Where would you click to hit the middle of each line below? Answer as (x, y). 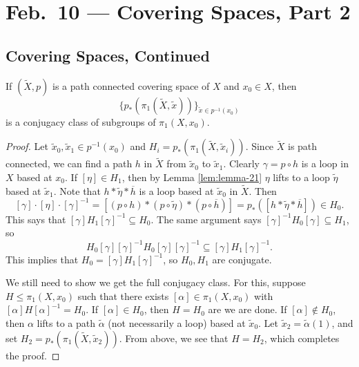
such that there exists (123, 295)
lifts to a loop (301, 177)
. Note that (77, 190)
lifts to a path (66, 322)
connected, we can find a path (69, 163)
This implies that (42, 259)
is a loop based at (176, 190)
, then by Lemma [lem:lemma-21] (192, 177)
